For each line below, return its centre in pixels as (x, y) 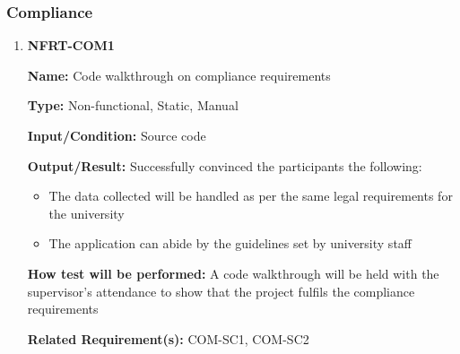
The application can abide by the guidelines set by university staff (230, 243)
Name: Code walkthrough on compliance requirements (179, 75)
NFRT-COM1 (71, 45)
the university (87, 213)
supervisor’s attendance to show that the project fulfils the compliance (221, 291)
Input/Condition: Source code (117, 135)
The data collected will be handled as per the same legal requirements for (251, 196)
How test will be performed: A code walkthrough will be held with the (233, 273)
